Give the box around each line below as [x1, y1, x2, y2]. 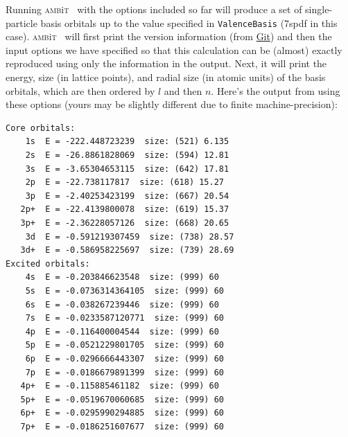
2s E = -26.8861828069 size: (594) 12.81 [25, 150, 229, 160]
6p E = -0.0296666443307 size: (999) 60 [25, 353, 224, 364]
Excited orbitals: [6, 258, 90, 269]
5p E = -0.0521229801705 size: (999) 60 [25, 340, 224, 350]
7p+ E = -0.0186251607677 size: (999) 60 [20, 421, 224, 431]
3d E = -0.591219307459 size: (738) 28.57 [25, 231, 234, 242]
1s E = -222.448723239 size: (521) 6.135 [25, 136, 229, 147]
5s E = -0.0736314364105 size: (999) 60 [25, 285, 224, 296]
